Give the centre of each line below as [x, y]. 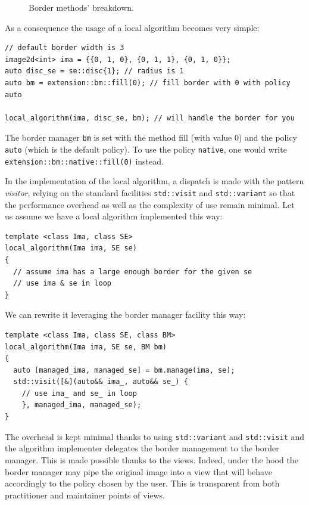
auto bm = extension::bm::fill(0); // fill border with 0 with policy [148, 83]
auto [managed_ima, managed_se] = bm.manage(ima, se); [124, 370]
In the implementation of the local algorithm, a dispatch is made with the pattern [154, 181]
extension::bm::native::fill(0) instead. [84, 161]
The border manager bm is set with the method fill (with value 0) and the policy [151, 137]
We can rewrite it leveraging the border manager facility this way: [125, 315]
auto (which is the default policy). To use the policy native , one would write [146, 149]
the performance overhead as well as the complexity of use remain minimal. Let [150, 204]
